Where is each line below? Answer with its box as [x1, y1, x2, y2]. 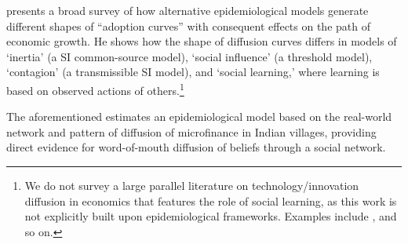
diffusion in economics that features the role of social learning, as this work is [24, 192, 397, 209]
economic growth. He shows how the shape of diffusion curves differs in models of [6, 33, 397, 49]
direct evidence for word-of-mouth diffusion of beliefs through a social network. [6, 139, 386, 155]
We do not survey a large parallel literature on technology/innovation [24, 177, 359, 193]
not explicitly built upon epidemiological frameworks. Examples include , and [24, 208, 397, 224]
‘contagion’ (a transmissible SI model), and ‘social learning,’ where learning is [6, 64, 380, 80]
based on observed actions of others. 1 [6, 79, 184, 98]
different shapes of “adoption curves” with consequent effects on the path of [6, 17, 370, 34]
